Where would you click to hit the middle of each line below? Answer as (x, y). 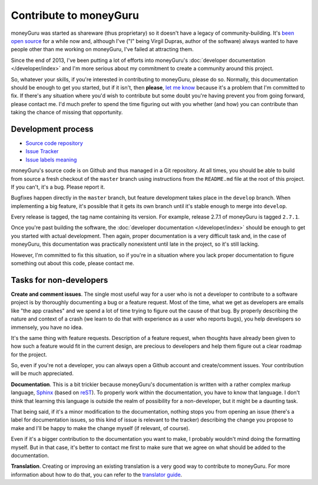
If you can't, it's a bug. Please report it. (58, 187)
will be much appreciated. (42, 374)
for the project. (29, 354)
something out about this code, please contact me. (73, 263)
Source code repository (54, 143)
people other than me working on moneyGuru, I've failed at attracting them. (102, 50)
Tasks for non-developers (59, 280)
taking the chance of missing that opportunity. (67, 113)
